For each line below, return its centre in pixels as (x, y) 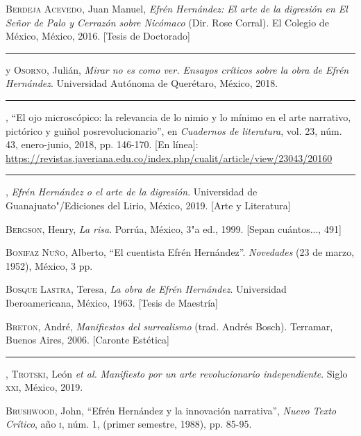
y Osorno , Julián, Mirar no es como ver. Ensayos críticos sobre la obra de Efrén (177, 69)
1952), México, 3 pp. (49, 265)
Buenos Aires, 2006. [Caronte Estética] (87, 340)
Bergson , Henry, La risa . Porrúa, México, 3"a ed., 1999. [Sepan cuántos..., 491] (174, 228)
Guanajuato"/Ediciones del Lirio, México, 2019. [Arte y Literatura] (148, 205)
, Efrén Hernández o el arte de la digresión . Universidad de (132, 192)
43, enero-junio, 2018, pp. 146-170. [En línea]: (102, 144)
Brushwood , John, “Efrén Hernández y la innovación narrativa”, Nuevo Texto (171, 410)
